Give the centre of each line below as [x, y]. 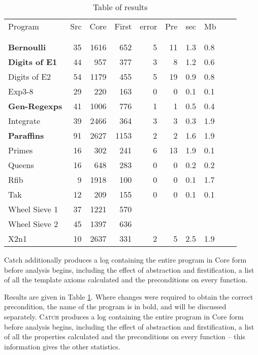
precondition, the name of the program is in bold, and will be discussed [115, 306]
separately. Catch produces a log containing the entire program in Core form [124, 316]
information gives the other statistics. [62, 346]
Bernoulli [27, 47]
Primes [21, 150]
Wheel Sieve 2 [33, 224]
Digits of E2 [30, 76]
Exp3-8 [21, 91]
